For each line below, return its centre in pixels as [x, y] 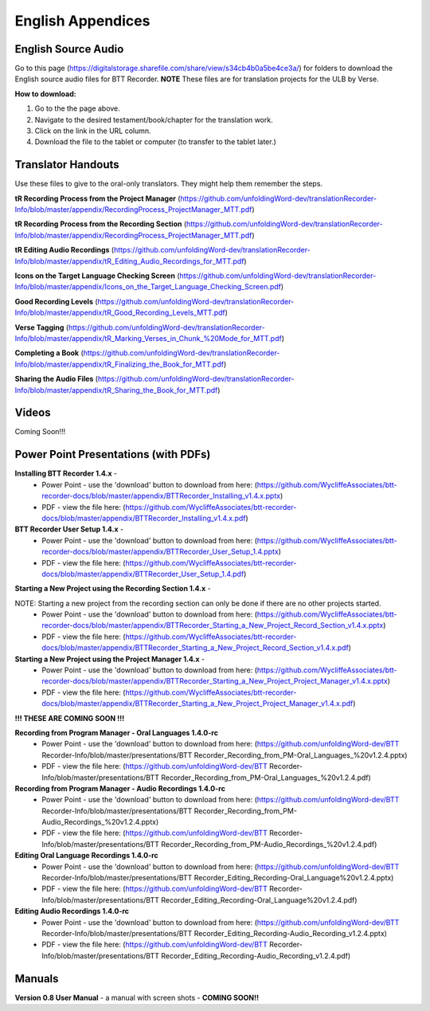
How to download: [45, 94]
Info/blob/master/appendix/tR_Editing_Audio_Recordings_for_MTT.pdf [129, 261]
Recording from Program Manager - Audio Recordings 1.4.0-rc [120, 788]
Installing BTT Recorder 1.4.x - [66, 473]
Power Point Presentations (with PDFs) [113, 455]
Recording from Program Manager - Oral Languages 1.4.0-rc [117, 732]
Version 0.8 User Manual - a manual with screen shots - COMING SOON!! [137, 997]
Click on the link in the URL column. [93, 131]
